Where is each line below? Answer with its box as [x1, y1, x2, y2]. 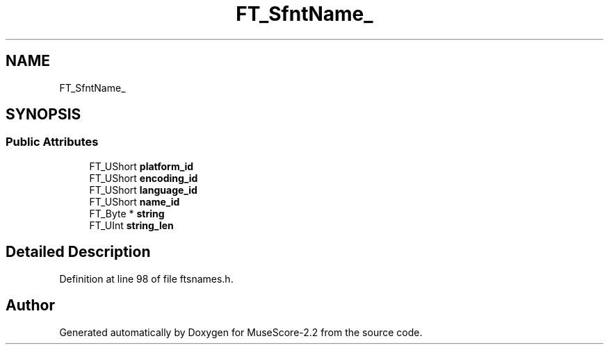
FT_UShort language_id [89, 183, 197, 196]
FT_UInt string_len [89, 219, 174, 231]
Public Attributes [6, 135, 99, 149]
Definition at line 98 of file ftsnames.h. [59, 272, 234, 285]
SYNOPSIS [6, 106, 81, 124]
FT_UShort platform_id [89, 160, 194, 172]
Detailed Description [6, 243, 151, 261]
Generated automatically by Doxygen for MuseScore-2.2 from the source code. [59, 326, 423, 338]
